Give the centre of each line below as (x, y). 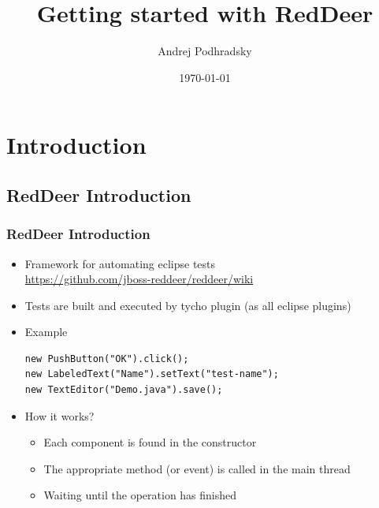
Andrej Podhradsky (205, 51)
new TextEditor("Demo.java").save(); (124, 390)
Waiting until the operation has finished (140, 495)
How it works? (59, 415)
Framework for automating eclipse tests (120, 263)
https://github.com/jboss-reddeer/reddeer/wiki (139, 279)
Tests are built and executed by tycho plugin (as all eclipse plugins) (188, 305)
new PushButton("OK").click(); (107, 359)
